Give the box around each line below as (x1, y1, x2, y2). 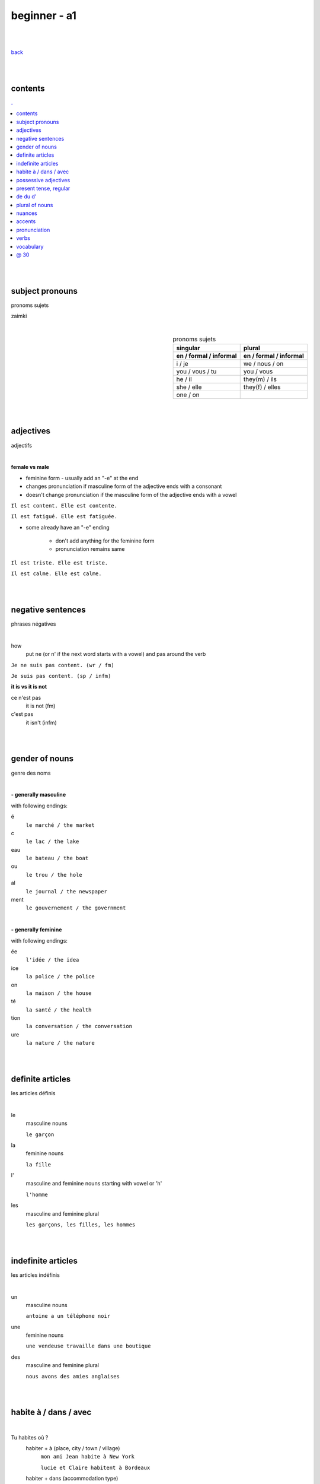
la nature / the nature (25, 1039, 95, 1047)
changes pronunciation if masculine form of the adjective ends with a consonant (25, 483, 222, 490)
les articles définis (11, 1089, 56, 1096)
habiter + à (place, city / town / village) (25, 1445, 120, 1452)
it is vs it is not (11, 683, 47, 690)
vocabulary (16, 243, 44, 250)
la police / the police (25, 974, 95, 980)
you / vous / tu (176, 367, 217, 376)
